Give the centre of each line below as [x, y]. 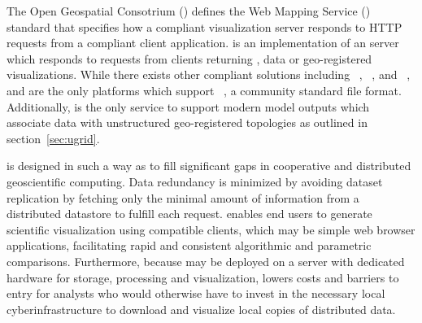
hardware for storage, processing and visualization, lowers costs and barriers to [203, 277]
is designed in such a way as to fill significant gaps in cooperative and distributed [209, 166]
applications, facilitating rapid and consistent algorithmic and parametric [189, 245]
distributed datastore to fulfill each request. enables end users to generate [189, 214]
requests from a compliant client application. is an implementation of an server [203, 43]
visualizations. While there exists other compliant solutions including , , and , [209, 74]
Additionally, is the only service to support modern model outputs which [188, 106]
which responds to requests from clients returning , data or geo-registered [189, 58]
